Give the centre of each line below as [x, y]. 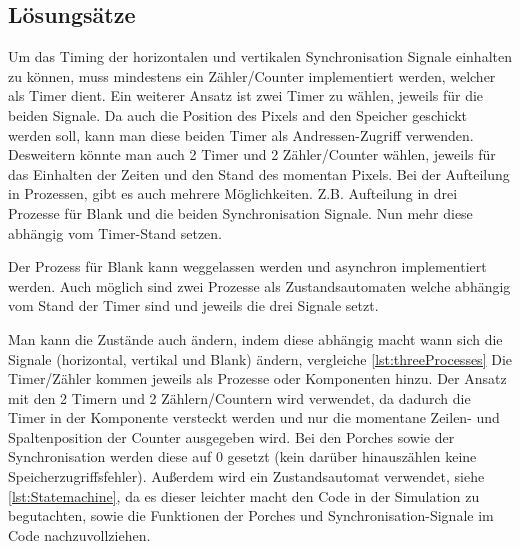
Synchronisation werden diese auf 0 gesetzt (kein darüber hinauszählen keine [242, 456]
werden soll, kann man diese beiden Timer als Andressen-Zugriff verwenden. [241, 134]
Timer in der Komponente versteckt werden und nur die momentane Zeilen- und [254, 417]
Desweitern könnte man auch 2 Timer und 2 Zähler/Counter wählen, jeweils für [252, 154]
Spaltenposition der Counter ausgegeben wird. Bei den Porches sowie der [231, 436]
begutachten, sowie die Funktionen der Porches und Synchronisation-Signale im [251, 515]
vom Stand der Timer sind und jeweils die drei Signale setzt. [193, 305]
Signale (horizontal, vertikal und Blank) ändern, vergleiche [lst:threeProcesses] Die [260, 358]
